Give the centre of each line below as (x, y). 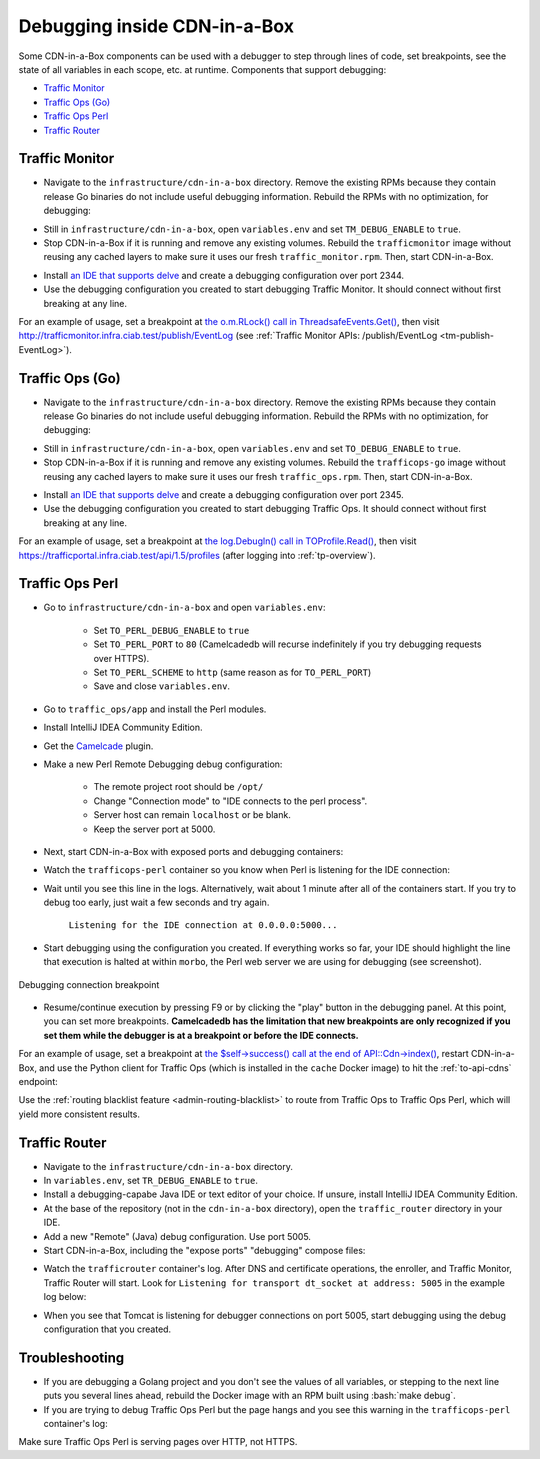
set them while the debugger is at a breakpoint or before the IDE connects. (201, 1035)
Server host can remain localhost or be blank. (192, 815)
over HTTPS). (121, 658)
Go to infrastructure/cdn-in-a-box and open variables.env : (184, 607)
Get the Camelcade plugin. (98, 746)
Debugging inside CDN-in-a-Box (156, 26)
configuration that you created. (107, 1329)
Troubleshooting (71, 1357)
